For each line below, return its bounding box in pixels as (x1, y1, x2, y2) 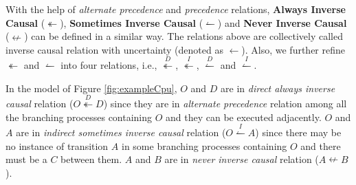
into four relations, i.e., (60, 58, 157, 72)
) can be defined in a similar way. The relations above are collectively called (24, 29, 343, 43)
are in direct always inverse (221, 80, 335, 95)
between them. (60, 152, 122, 166)
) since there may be (255, 125, 342, 140)
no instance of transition (5, 138, 109, 153)
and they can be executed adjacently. (166, 109, 322, 124)
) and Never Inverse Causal (217, 15, 347, 30)
